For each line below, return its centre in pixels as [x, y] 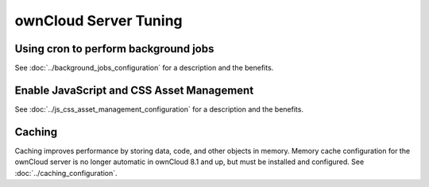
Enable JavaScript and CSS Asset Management [134, 90]
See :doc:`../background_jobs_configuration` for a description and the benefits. [144, 68]
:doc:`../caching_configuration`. [66, 173]
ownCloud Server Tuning [99, 21]
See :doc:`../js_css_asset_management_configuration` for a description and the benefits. [159, 109]
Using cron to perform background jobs [114, 49]
